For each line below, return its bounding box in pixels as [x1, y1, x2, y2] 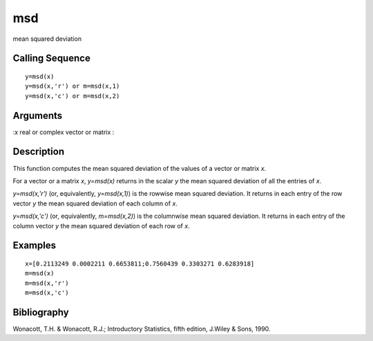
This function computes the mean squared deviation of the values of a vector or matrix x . [12, 164, 267, 172]
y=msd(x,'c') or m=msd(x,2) [25, 92, 120, 100]
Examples [12, 239, 57, 252]
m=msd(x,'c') [25, 289, 69, 297]
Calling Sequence [12, 53, 91, 64]
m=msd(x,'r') [25, 279, 69, 287]
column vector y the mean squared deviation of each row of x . [12, 221, 190, 230]
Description [12, 146, 65, 158]
